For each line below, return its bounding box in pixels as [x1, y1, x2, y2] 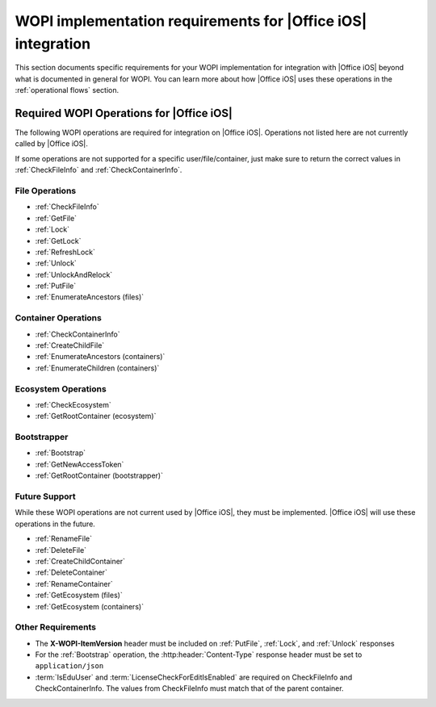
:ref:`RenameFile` [35, 533, 93, 544]
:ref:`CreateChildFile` [35, 341, 105, 350]
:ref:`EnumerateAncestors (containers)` [35, 352, 166, 362]
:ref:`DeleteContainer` [35, 567, 108, 577]
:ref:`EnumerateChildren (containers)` [35, 363, 160, 373]
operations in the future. [15, 519, 96, 529]
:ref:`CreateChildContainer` [35, 556, 125, 566]
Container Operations [15, 312, 103, 324]
